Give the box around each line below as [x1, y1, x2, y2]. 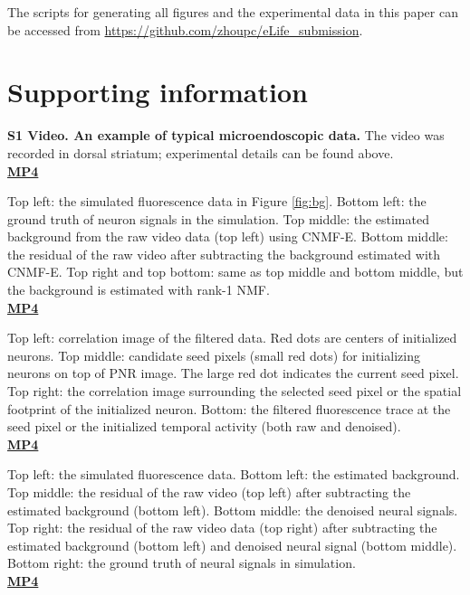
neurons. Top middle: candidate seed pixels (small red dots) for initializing [7, 345, 420, 364]
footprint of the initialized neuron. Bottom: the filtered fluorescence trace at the [7, 399, 451, 418]
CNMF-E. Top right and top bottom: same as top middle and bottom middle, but [7, 262, 464, 281]
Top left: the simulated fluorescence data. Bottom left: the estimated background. [7, 465, 460, 484]
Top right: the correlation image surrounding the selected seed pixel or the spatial [7, 382, 462, 401]
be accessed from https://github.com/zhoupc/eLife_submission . [7, 20, 363, 39]
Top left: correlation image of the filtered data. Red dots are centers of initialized [7, 328, 457, 347]
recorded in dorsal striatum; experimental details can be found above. [7, 143, 394, 162]
